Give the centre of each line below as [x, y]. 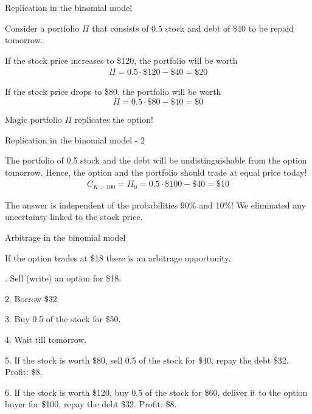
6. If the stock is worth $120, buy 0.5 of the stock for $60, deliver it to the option [156, 392]
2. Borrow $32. [32, 298]
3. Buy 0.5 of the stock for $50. [63, 319]
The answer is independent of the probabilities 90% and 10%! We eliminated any [155, 205]
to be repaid [271, 28]
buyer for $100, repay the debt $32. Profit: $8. [91, 404]
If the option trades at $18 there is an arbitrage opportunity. [118, 257]
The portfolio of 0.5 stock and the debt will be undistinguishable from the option [156, 160]
